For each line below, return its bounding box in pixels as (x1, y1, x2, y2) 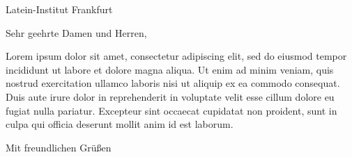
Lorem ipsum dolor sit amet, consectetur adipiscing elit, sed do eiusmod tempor (6, 49, 347, 63)
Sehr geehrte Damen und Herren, (6, 25, 147, 40)
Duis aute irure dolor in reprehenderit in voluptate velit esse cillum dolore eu (6, 89, 335, 104)
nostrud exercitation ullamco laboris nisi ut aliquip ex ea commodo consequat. (6, 76, 340, 90)
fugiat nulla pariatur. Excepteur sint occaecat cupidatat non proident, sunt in (6, 103, 337, 117)
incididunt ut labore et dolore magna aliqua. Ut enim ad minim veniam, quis (6, 62, 334, 76)
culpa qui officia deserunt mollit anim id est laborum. (6, 117, 234, 131)
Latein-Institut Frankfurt (6, 2, 113, 16)
